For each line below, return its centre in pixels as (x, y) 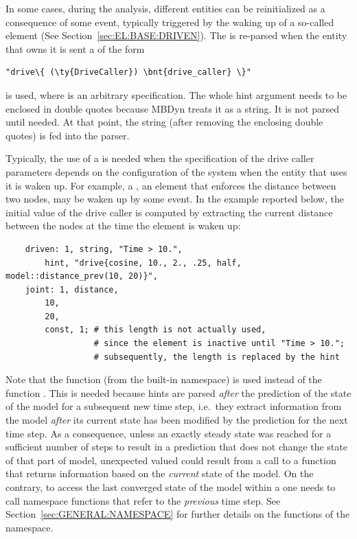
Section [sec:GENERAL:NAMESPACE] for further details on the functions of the (178, 514)
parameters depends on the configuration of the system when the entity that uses (176, 171)
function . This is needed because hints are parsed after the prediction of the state (178, 392)
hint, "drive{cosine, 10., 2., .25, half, (143, 263)
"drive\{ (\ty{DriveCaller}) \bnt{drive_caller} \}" (128, 72)
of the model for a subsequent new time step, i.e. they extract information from (174, 406)
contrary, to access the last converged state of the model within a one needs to (171, 487)
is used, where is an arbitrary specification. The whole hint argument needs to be (176, 94)
